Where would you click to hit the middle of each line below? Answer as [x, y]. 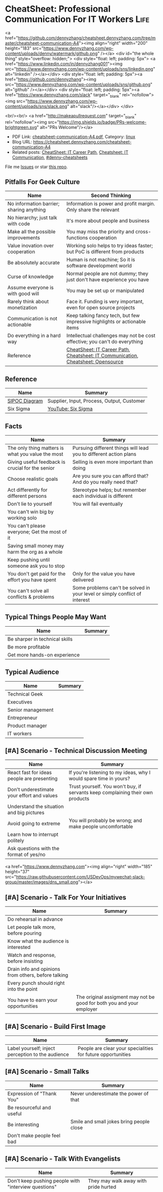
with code [19, 224]
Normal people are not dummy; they [107, 274]
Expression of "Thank [32, 1093]
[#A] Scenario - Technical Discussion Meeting [76, 750]
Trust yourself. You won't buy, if [105, 787]
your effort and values [33, 796]
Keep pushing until [29, 560]
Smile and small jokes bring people [110, 1122]
